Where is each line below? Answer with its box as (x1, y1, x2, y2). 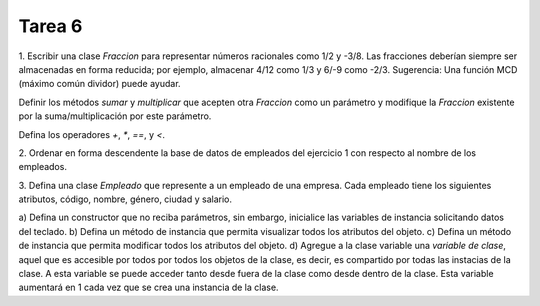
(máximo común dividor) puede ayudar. (18, 78, 181, 90)
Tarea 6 (18, 15, 83, 37)
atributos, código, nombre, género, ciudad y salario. (18, 193, 232, 205)
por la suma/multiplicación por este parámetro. (18, 110, 212, 122)
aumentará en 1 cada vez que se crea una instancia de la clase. (18, 281, 279, 294)
